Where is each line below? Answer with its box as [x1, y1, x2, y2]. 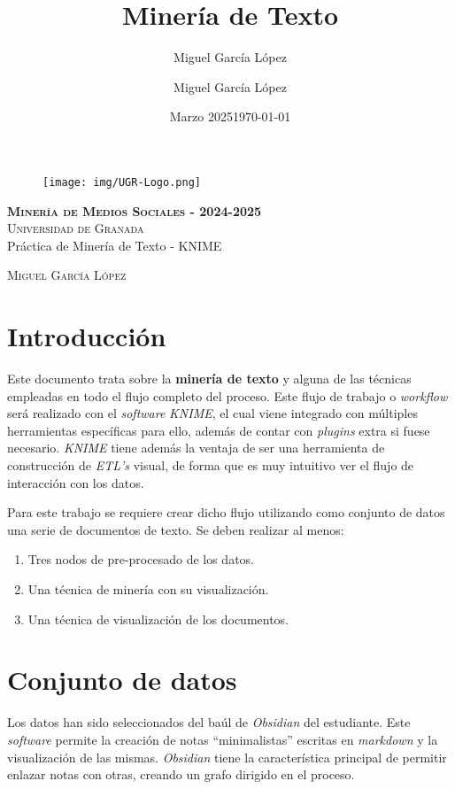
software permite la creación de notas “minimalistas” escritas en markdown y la [7, 730, 438, 748]
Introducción [7, 318, 166, 354]
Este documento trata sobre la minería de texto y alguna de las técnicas [7, 369, 412, 388]
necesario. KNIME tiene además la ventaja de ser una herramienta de [7, 438, 385, 457]
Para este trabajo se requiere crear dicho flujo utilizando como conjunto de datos [7, 503, 445, 522]
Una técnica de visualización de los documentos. [27, 609, 289, 628]
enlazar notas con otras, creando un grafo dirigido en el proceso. [7, 765, 355, 784]
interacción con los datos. [7, 473, 144, 491]
